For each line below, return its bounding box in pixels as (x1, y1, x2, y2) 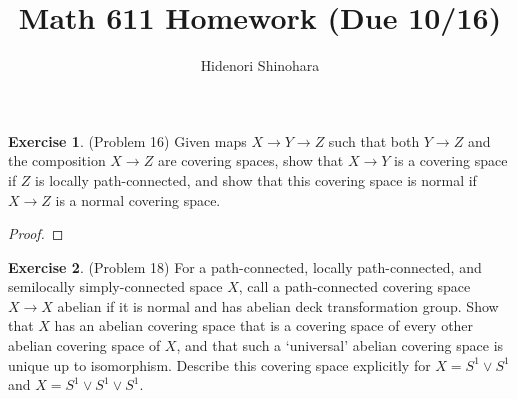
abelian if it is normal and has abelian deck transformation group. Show (57, 295, 499, 316)
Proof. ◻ (8, 223, 64, 244)
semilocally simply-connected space (8, 276, 223, 297)
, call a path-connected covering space (238, 276, 471, 297)
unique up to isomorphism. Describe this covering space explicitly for (8, 354, 431, 375)
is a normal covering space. (55, 189, 221, 210)
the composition (8, 150, 106, 171)
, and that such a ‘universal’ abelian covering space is (176, 335, 504, 356)
